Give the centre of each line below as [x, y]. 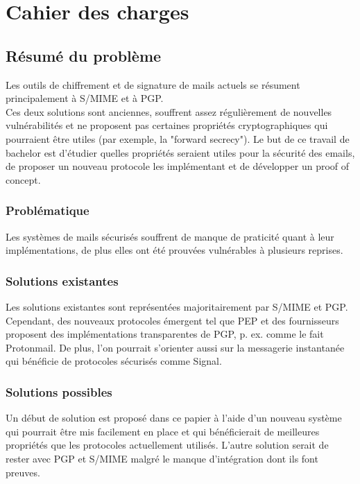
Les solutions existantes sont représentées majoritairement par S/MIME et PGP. [177, 306]
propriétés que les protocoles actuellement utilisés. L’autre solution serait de [167, 445]
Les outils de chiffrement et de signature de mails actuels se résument [153, 84]
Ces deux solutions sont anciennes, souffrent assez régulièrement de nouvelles [169, 111]
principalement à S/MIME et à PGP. [85, 98]
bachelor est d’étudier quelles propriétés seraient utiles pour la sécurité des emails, [180, 152]
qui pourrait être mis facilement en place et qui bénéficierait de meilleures [163, 431]
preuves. [23, 472]
